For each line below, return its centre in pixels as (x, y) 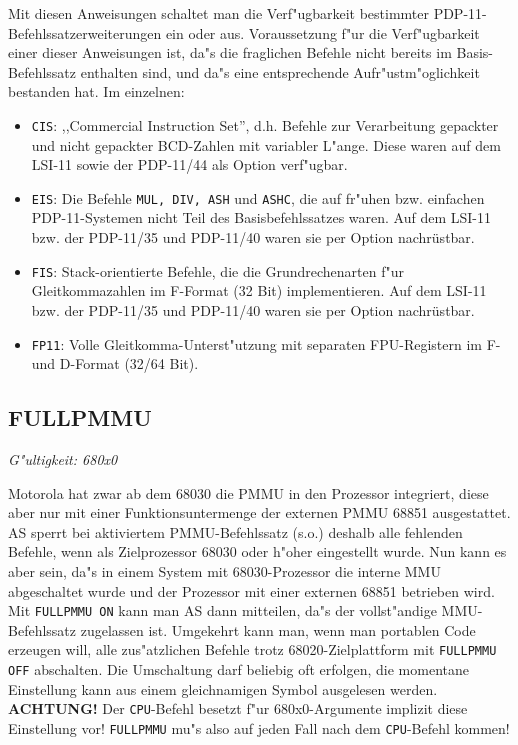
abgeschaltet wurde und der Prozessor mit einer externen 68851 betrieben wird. (251, 590)
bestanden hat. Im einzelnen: (96, 91)
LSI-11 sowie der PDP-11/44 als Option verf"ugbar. (189, 164)
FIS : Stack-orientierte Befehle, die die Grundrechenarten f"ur (218, 270)
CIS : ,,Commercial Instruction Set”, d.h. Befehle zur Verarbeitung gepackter (265, 124)
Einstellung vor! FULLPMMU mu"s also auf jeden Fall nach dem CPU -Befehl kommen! (259, 727)
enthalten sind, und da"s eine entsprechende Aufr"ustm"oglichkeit (280, 71)
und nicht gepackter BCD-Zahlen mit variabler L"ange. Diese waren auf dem (266, 144)
